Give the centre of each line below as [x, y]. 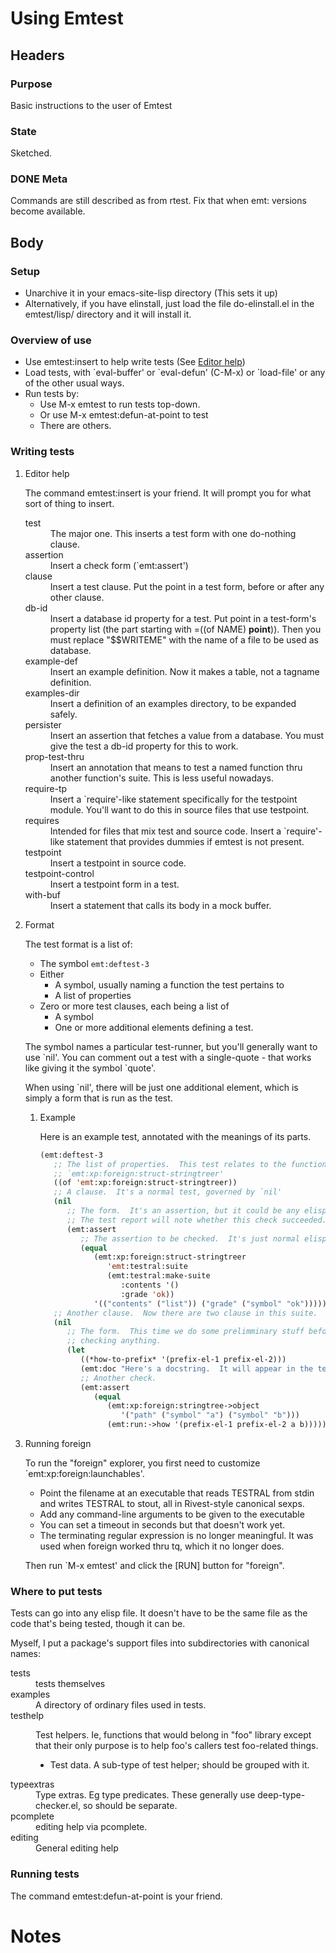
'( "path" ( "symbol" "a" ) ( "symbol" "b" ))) [210, 1415]
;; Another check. [118, 1378]
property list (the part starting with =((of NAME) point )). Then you [185, 629]
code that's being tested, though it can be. [98, 1624]
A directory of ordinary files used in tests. [121, 1705]
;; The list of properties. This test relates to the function [190, 1164]
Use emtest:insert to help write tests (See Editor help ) [135, 362]
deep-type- [281, 1795]
